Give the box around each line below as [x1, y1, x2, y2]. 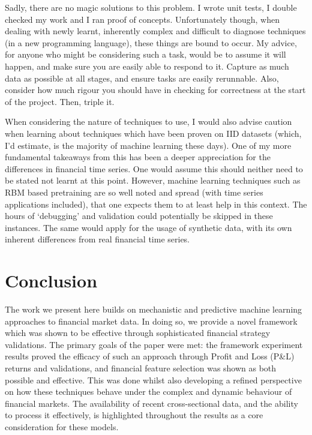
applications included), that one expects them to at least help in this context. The [5, 197, 307, 210]
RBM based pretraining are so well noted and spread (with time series [5, 185, 263, 198]
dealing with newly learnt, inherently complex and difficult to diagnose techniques [5, 25, 306, 37]
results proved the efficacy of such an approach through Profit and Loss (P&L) [5, 350, 295, 362]
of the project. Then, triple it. [5, 95, 115, 107]
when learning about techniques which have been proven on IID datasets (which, [5, 127, 302, 139]
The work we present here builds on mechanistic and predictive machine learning [5, 303, 302, 315]
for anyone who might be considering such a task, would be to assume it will [5, 48, 286, 61]
